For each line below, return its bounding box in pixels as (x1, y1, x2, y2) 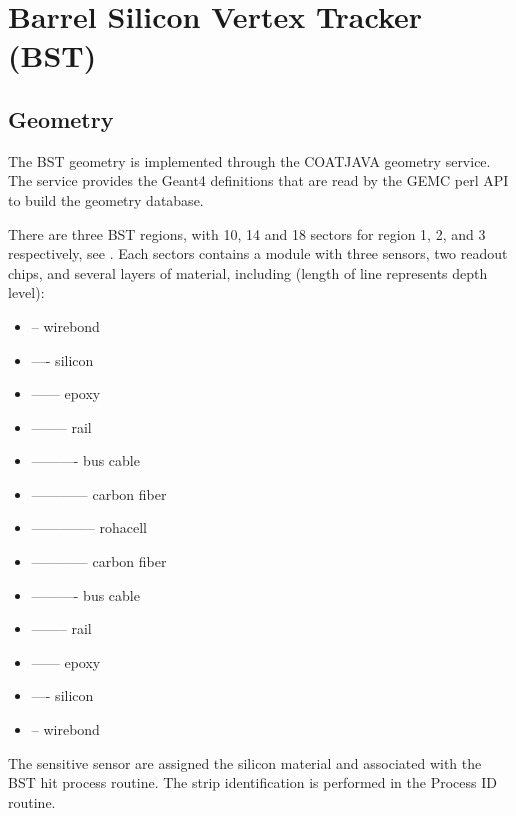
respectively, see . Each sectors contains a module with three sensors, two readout (8, 243, 508, 264)
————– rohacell (31, 517, 147, 538)
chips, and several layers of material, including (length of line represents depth (8, 262, 488, 283)
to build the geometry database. (8, 189, 204, 210)
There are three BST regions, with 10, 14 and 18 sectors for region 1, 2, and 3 (8, 223, 486, 244)
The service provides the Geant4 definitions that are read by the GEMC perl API (8, 170, 509, 191)
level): (8, 282, 45, 303)
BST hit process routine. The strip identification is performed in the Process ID (8, 772, 497, 793)
